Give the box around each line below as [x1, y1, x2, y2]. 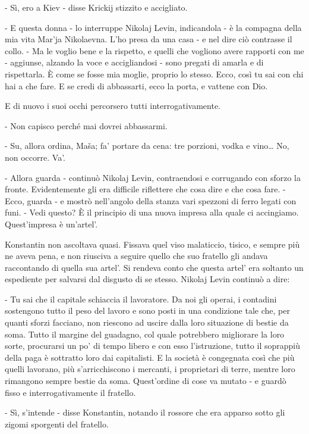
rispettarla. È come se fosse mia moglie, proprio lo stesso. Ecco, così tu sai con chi [5, 67, 304, 80]
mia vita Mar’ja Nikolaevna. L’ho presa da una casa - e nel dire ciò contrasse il [5, 33, 292, 45]
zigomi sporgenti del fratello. [5, 417, 109, 430]
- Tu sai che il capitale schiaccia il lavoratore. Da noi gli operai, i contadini [5, 292, 277, 305]
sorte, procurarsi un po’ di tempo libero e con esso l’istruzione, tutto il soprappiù [5, 339, 300, 352]
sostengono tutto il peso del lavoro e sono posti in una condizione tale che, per [5, 304, 290, 317]
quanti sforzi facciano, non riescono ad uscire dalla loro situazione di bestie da [5, 316, 289, 329]
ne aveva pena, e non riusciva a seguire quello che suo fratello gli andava [5, 249, 268, 262]
